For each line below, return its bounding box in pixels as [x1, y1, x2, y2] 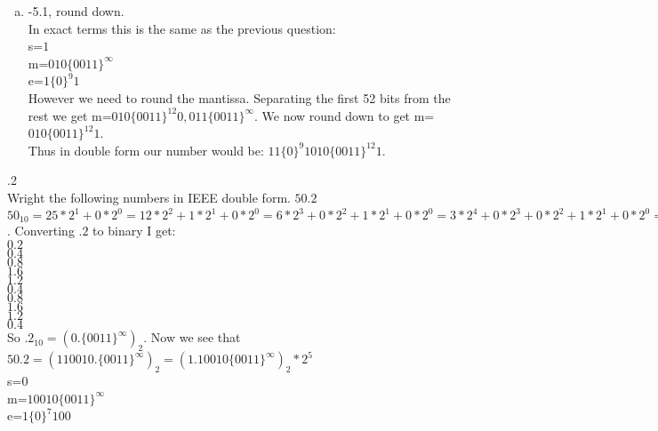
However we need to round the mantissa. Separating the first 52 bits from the [28, 88, 451, 107]
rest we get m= [28, 106, 112, 124]
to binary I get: [92, 221, 176, 240]
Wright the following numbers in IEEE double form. [7, 188, 291, 206]
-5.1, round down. [28, 2, 124, 20]
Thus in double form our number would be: [28, 140, 264, 159]
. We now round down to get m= [254, 106, 435, 124]
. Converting [7, 221, 75, 240]
